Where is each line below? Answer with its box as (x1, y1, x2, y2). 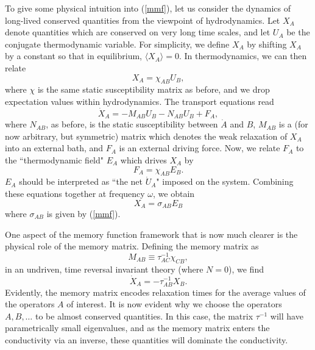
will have (270, 309, 303, 322)
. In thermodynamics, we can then (179, 49, 307, 62)
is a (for (278, 118, 308, 130)
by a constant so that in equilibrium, (5, 49, 142, 62)
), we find (228, 262, 264, 275)
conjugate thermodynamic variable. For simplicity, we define (5, 37, 230, 50)
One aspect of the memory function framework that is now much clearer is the (5, 227, 298, 240)
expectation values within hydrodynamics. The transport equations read (5, 95, 274, 107)
